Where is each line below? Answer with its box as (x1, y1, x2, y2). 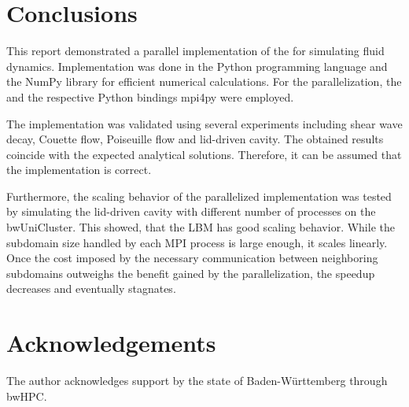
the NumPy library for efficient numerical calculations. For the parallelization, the (6, 73, 402, 90)
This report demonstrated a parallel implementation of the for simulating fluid (6, 43, 385, 59)
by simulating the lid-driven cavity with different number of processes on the (6, 203, 376, 220)
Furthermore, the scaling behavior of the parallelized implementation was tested (6, 187, 392, 204)
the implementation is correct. (6, 161, 152, 178)
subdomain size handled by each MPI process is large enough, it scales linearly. (6, 234, 388, 250)
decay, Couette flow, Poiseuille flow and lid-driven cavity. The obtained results (6, 131, 384, 147)
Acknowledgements (6, 327, 216, 359)
